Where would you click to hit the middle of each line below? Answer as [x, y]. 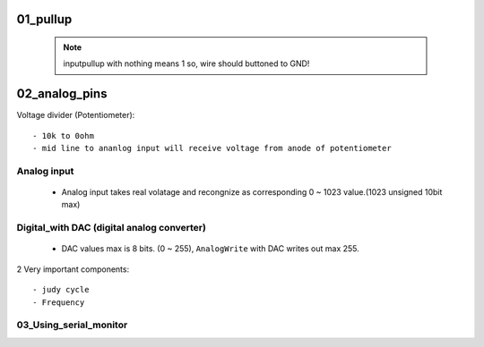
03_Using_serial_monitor [72, 325]
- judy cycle [61, 290]
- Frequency [59, 302]
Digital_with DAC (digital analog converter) [111, 228]
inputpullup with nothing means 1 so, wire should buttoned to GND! [186, 63]
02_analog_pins [62, 94]
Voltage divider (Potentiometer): [76, 115]
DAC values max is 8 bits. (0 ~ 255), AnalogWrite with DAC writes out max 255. [211, 249]
